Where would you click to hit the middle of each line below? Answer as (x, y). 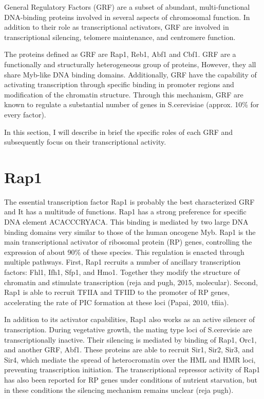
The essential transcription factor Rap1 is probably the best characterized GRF (129, 201)
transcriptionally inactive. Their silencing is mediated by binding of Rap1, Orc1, (130, 339)
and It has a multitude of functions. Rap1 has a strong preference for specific (125, 212)
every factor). (25, 114)
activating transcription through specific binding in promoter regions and (119, 84)
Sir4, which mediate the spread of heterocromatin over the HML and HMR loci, (130, 359)
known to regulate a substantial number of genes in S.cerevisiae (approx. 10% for (132, 104)
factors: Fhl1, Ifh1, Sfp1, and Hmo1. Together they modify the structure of (122, 272)
